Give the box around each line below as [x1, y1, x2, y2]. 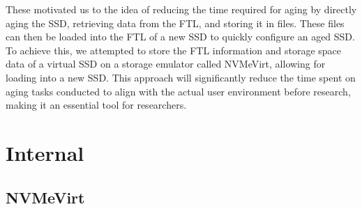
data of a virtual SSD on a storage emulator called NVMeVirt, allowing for [6, 56, 326, 71]
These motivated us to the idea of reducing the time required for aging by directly [6, 2, 357, 16]
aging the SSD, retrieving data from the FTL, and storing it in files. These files [6, 15, 345, 30]
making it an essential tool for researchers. [6, 98, 187, 112]
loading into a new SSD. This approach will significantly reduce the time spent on [6, 70, 356, 84]
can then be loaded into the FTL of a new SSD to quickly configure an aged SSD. [6, 29, 355, 44]
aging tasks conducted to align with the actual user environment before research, [6, 84, 351, 98]
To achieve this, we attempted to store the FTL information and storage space [6, 42, 342, 57]
